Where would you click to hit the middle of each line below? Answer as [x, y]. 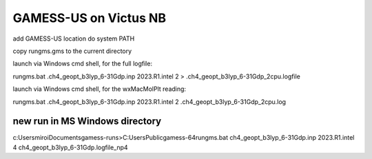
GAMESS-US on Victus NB [90, 18]
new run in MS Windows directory [87, 121]
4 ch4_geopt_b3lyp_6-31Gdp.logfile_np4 [70, 147]
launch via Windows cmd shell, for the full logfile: [83, 64]
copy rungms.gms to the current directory [72, 51]
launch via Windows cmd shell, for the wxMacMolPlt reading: [99, 89]
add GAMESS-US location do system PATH [74, 39]
